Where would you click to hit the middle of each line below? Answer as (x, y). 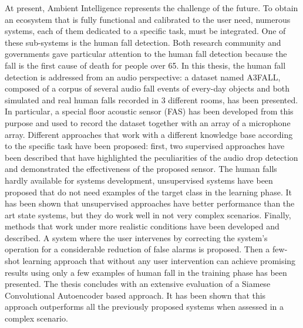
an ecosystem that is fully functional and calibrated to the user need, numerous (148, 19)
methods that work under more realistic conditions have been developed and (142, 226)
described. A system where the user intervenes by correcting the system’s (136, 237)
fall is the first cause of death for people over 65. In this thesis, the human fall (145, 65)
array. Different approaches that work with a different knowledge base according (149, 134)
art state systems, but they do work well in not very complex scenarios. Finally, (148, 214)
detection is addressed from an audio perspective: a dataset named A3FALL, (143, 77)
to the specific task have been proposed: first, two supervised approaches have (145, 146)
